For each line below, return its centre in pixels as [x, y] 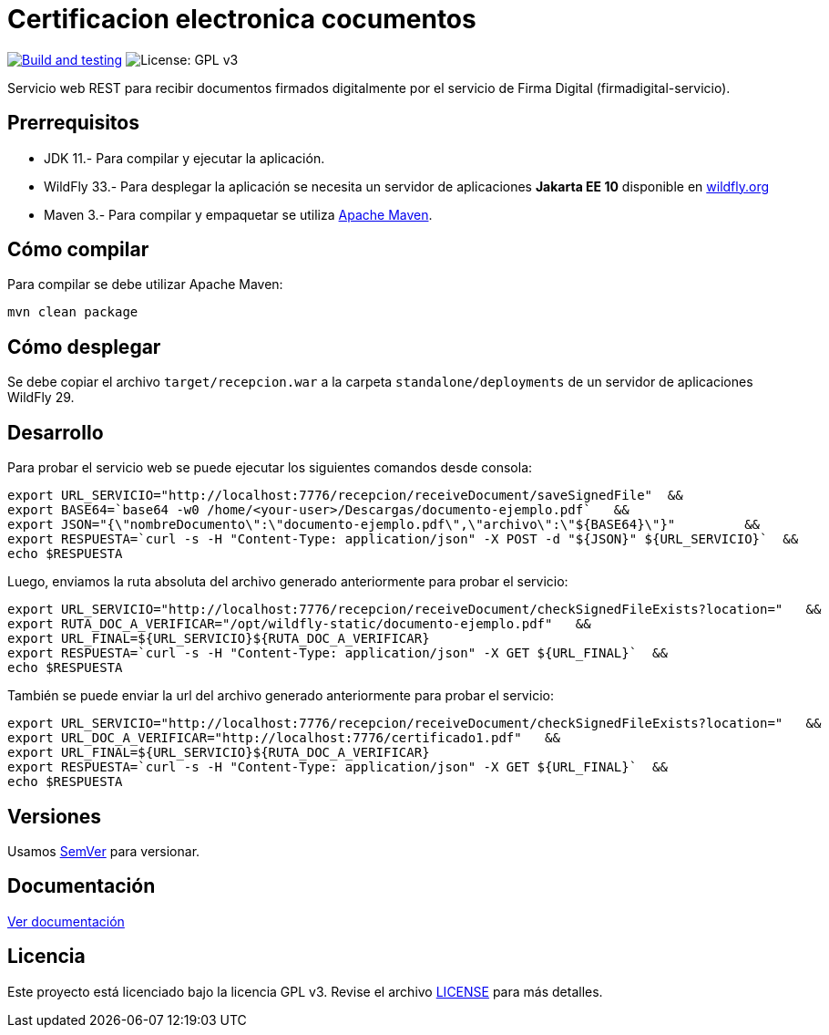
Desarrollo [56, 432]
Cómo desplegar [84, 347]
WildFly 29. [41, 398]
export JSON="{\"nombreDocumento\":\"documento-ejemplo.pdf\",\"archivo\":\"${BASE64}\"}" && [384, 525]
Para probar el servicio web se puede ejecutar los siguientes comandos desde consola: [270, 468]
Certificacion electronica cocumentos [242, 19]
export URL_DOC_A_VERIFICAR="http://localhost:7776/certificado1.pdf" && [284, 738]
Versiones [55, 816]
